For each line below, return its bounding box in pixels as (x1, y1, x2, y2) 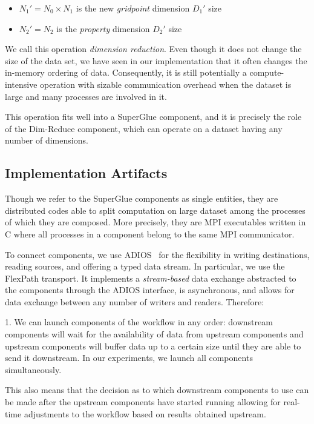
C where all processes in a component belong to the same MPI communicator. (5, 227, 295, 240)
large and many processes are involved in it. (5, 90, 167, 102)
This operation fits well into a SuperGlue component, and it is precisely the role (5, 110, 302, 123)
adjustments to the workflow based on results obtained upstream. (24, 407, 266, 420)
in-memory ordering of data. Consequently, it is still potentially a (5, 66, 247, 79)
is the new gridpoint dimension (76, 2, 190, 14)
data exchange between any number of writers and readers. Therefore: (5, 295, 264, 308)
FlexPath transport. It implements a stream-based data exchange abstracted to (5, 271, 296, 284)
